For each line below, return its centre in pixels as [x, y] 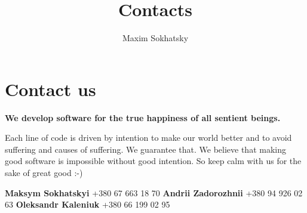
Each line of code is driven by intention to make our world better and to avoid [148, 138]
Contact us [50, 89]
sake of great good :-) [44, 173]
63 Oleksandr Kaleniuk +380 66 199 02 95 [88, 204]
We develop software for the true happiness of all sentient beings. [143, 117]
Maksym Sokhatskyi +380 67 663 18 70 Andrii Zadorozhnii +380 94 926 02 [154, 192]
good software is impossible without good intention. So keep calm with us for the [153, 161]
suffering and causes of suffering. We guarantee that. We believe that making [145, 149]
